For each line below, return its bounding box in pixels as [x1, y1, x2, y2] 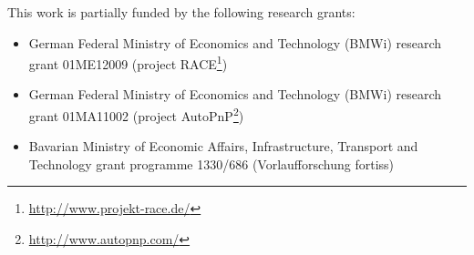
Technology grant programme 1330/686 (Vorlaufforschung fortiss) [28, 154, 395, 173]
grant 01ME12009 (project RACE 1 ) [28, 52, 228, 73]
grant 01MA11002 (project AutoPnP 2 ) [28, 104, 244, 125]
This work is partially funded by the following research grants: [7, 3, 355, 21]
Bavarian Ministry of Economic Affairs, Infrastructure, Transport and [28, 137, 418, 156]
